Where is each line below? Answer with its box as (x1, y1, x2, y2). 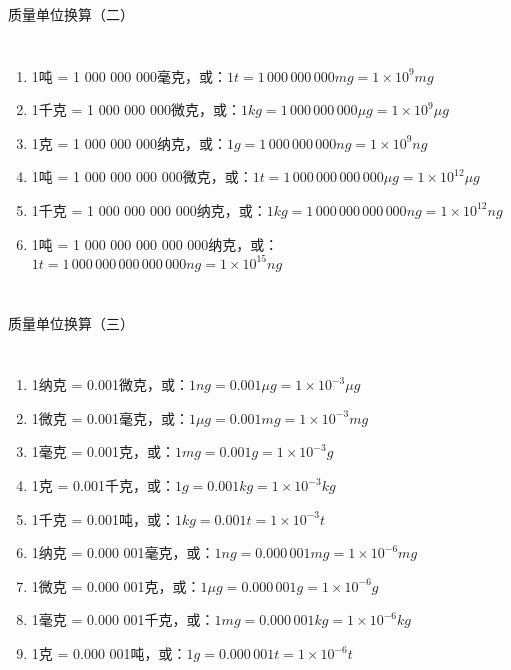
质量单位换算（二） (8, 4, 134, 24)
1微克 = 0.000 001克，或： (31, 575, 201, 596)
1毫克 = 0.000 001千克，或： (31, 609, 215, 630)
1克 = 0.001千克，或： (31, 475, 175, 496)
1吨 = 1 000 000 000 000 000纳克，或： (31, 233, 279, 254)
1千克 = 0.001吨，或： (31, 508, 175, 529)
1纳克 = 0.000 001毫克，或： (31, 542, 215, 563)
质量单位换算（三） (8, 312, 134, 333)
